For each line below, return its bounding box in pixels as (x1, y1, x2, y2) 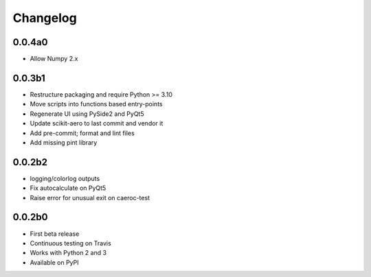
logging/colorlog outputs (30, 174, 100, 182)
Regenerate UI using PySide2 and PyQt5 (30, 110, 144, 118)
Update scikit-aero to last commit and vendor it (30, 119, 164, 128)
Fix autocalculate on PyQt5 (30, 184, 106, 192)
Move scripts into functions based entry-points (30, 100, 163, 108)
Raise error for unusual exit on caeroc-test (30, 193, 150, 202)
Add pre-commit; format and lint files (30, 129, 135, 137)
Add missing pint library (30, 138, 98, 147)
